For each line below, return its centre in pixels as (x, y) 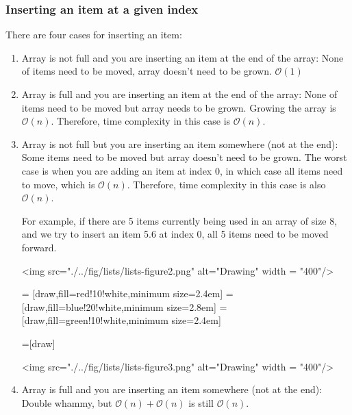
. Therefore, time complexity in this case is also (226, 184)
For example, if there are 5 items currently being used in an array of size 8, (179, 220)
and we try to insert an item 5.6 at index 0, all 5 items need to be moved (175, 234)
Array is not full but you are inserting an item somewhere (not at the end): (180, 143)
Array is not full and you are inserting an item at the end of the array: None (183, 57)
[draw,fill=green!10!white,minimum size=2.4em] (121, 320)
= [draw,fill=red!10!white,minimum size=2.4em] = (127, 293)
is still (201, 402)
